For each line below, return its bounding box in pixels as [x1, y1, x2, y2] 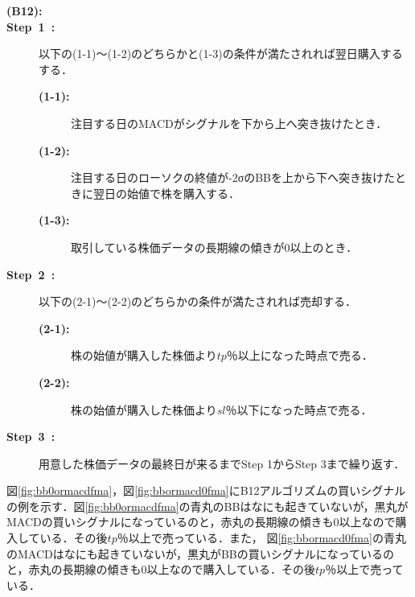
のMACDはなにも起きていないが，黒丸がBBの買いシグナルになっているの [6, 545, 395, 562]
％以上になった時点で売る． [226, 347, 373, 364]
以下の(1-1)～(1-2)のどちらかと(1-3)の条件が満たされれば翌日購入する [39, 45, 403, 62]
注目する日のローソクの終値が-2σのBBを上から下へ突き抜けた [71, 169, 396, 186]
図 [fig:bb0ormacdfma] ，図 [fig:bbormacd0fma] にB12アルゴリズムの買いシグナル [6, 482, 406, 499]
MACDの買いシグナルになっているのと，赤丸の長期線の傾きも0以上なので [6, 513, 396, 530]
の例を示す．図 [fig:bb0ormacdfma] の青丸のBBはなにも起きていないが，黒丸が [6, 497, 409, 514]
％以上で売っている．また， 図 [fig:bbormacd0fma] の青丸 [117, 529, 406, 546]
